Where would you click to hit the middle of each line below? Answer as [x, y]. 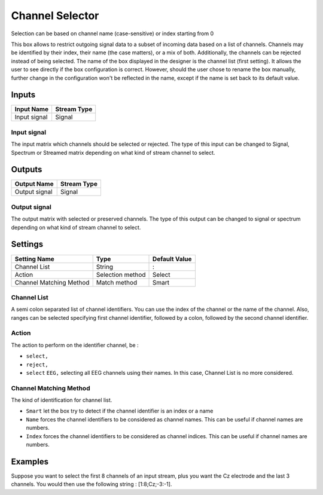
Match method [117, 282]
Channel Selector [55, 16]
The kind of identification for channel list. [62, 400]
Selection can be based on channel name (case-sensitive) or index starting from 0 [112, 33]
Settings [27, 244]
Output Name [34, 184]
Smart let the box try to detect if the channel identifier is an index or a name [120, 411]
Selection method [121, 274]
